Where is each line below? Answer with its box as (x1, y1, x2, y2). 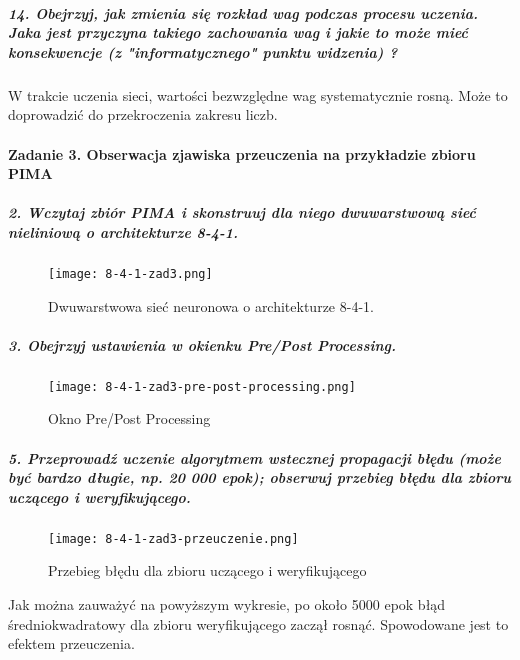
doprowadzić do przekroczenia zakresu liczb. (8, 104, 278, 125)
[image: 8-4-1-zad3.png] (48, 266, 213, 281)
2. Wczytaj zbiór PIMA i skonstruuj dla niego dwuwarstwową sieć (8, 202, 476, 223)
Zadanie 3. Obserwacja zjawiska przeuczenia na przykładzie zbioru (8, 143, 476, 164)
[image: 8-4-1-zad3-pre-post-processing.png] (48, 379, 356, 394)
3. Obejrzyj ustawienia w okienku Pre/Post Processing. (8, 334, 397, 355)
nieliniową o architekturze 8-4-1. (8, 221, 239, 242)
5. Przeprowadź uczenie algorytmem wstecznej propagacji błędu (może (8, 447, 501, 468)
